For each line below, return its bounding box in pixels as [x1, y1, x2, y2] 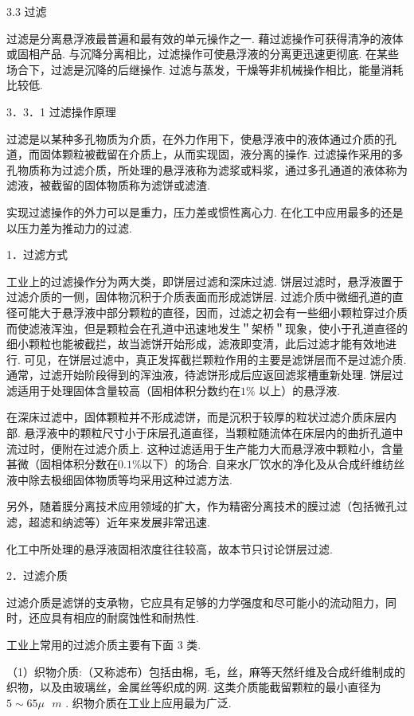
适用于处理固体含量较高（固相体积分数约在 [17, 381, 240, 398]
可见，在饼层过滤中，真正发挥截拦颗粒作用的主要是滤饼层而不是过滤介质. [24, 350, 407, 367]
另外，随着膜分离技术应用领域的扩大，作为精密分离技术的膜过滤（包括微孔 [6, 498, 396, 515]
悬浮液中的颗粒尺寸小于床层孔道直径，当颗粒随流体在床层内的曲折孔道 [24, 425, 393, 441]
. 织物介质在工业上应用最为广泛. [65, 694, 232, 710]
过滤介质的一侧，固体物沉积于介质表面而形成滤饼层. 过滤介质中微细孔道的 [6, 288, 393, 305]
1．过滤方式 [6, 246, 68, 263]
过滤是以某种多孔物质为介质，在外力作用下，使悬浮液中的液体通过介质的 [6, 130, 385, 147]
